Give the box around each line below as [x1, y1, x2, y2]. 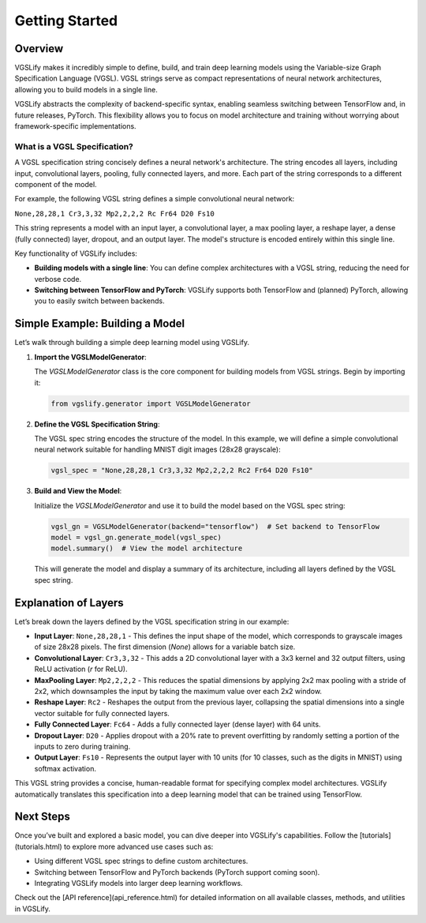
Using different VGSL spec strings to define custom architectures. [34, 857, 248, 866]
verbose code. [34, 274, 82, 283]
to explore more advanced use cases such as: [63, 842, 214, 851]
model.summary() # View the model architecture [50, 544, 243, 553]
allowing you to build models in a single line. [14, 84, 158, 94]
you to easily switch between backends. [34, 296, 165, 306]
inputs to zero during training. [34, 741, 131, 751]
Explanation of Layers [14, 596, 124, 610]
